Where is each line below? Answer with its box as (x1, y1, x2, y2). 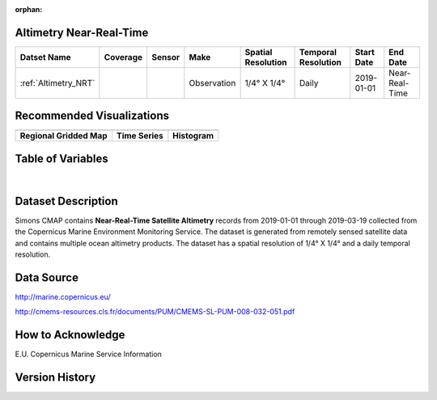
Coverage (104, 51, 143, 62)
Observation (189, 77, 236, 88)
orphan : (15, 5, 43, 14)
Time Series (116, 130, 163, 142)
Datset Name (19, 51, 72, 62)
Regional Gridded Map (19, 130, 108, 142)
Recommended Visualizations (15, 109, 170, 123)
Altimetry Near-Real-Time (15, 25, 149, 40)
